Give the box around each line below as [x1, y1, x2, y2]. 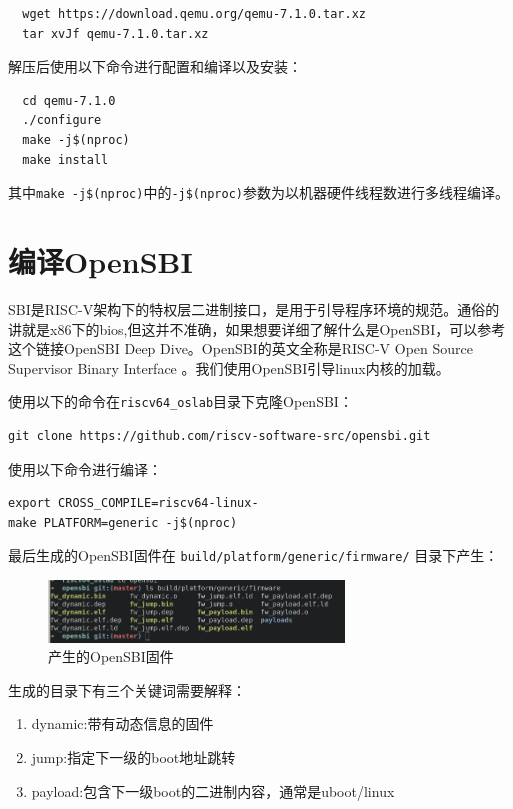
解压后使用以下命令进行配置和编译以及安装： [8, 56, 302, 77]
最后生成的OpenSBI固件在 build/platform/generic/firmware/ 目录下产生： [8, 545, 499, 566]
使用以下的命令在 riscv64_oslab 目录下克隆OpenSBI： [8, 391, 353, 412]
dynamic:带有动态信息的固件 [31, 713, 214, 734]
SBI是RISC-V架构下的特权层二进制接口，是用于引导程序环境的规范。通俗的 [8, 298, 500, 319]
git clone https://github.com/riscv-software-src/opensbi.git [8, 428, 431, 443]
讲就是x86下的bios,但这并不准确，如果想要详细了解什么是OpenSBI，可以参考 [8, 318, 506, 339]
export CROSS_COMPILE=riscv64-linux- [8, 496, 259, 511]
